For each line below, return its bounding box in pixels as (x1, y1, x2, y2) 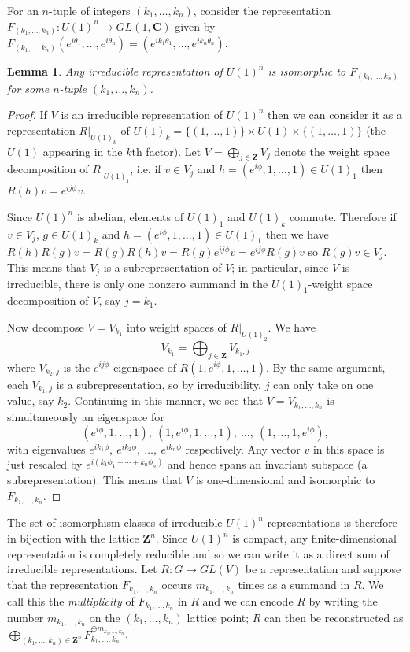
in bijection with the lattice (7, 530, 139, 546)
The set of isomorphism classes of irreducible (7, 514, 223, 531)
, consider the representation (193, 2, 331, 18)
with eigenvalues (7, 440, 86, 457)
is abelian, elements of (76, 208, 184, 224)
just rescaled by (7, 456, 83, 472)
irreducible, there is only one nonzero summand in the (7, 275, 268, 291)
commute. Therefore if (289, 208, 397, 224)
